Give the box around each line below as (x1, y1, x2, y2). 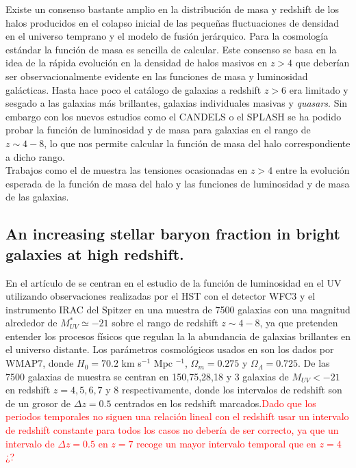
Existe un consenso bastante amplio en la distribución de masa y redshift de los (5, 2, 339, 16)
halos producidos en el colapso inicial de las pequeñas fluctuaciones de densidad (5, 15, 340, 29)
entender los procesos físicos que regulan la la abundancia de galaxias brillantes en (5, 328, 351, 343)
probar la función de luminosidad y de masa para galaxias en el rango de (5, 122, 311, 137)
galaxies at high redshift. (5, 243, 184, 264)
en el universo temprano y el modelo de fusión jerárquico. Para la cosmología (5, 29, 329, 43)
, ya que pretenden (259, 315, 338, 330)
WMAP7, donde (5, 356, 74, 370)
